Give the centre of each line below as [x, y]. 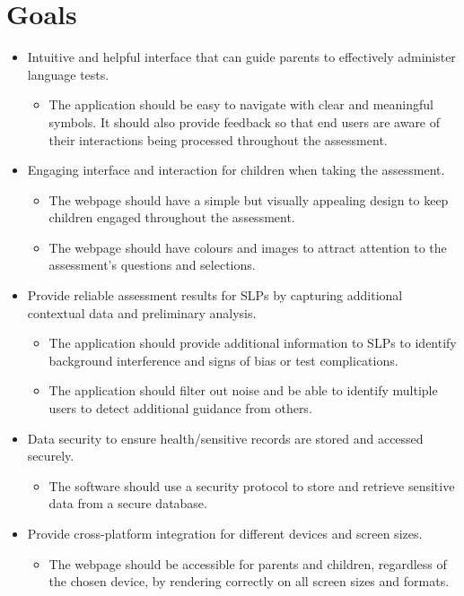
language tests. [68, 74]
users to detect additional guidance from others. [180, 408]
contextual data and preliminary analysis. [142, 312]
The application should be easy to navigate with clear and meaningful [241, 104]
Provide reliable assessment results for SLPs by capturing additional [215, 295]
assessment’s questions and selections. [152, 265]
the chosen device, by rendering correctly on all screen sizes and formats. [249, 581]
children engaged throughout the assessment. [172, 217]
